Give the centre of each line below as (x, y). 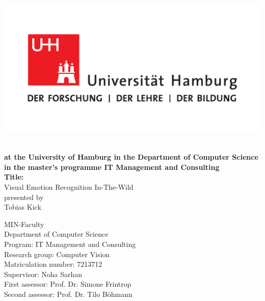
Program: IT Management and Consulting (70, 244)
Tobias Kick (23, 207)
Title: (14, 177)
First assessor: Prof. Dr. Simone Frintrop (68, 284)
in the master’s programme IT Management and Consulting (112, 167)
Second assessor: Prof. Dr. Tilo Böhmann (68, 294)
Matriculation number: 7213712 (53, 264)
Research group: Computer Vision (57, 254)
